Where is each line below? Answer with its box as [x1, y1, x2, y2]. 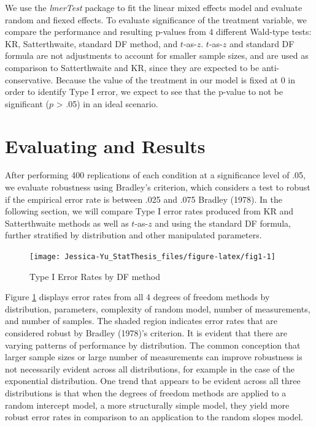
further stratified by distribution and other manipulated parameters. [5, 229, 262, 241]
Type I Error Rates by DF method [29, 270, 160, 282]
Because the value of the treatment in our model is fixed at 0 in [55, 73, 295, 86]
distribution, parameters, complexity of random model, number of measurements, [5, 302, 310, 315]
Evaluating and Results [5, 133, 206, 158]
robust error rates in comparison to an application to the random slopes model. [5, 410, 304, 423]
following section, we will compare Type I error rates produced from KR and [5, 205, 293, 217]
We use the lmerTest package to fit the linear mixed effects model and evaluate [5, 1, 303, 13]
